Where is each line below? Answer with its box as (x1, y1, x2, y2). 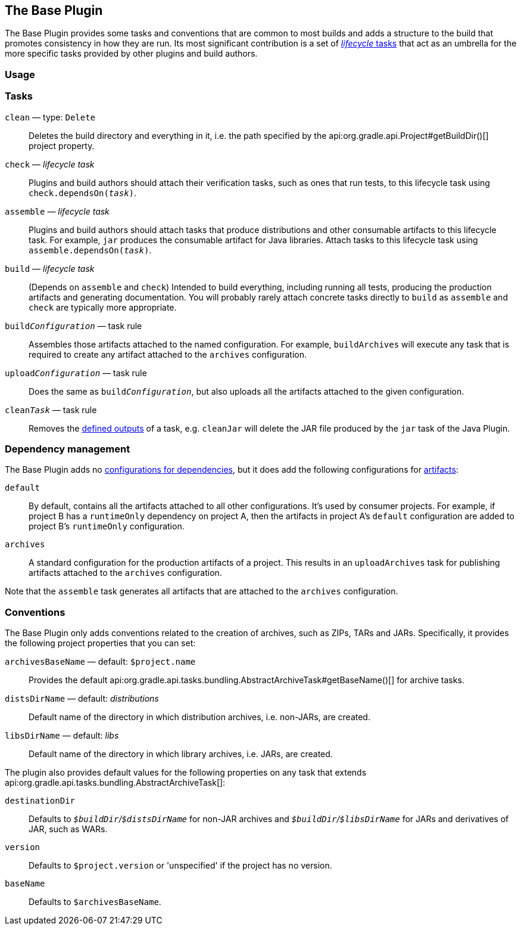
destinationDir (5, 796, 76, 806)
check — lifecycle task (5, 159, 95, 169)
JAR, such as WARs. (29, 824, 108, 835)
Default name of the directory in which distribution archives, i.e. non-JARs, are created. (29, 712, 370, 723)
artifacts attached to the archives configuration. (29, 568, 222, 578)
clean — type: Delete (5, 111, 96, 122)
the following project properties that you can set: (5, 638, 196, 649)
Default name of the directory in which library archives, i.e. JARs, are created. (29, 749, 333, 759)
